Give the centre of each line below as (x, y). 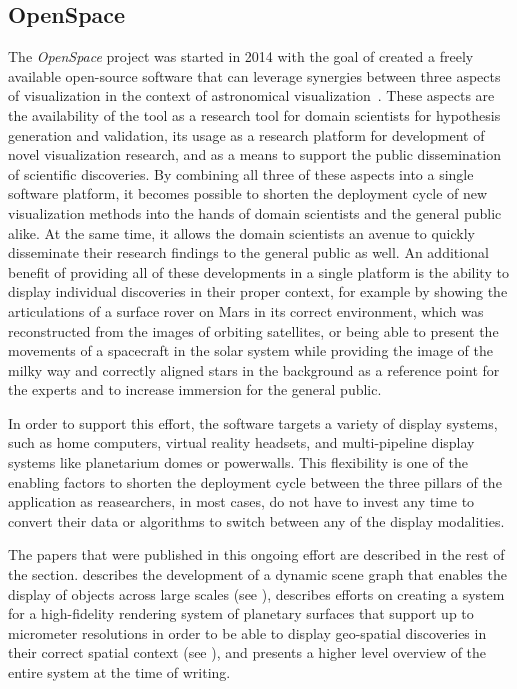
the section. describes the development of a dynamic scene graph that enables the (257, 574)
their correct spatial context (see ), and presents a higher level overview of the (247, 652)
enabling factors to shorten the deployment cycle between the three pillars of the (255, 481)
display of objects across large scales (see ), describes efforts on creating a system (256, 593)
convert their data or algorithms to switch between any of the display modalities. (256, 520)
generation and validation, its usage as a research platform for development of (246, 134)
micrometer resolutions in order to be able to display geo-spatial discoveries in (247, 632)
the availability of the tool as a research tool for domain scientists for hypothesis (254, 114)
